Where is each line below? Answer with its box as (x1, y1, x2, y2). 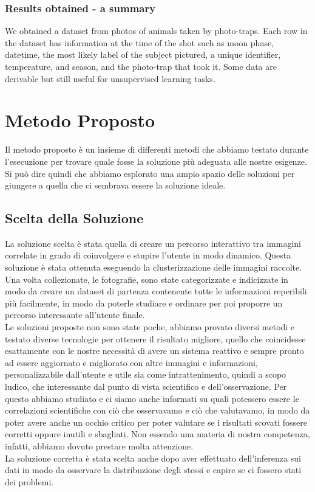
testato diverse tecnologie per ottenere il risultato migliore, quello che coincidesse (5, 332, 306, 345)
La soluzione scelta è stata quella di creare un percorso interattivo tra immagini (5, 237, 301, 249)
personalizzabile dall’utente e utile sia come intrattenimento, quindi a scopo (5, 368, 286, 381)
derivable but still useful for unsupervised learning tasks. (5, 72, 215, 85)
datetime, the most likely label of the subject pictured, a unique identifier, (5, 48, 281, 61)
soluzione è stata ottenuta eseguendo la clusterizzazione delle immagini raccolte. (5, 261, 302, 274)
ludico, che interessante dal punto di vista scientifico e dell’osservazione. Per (5, 380, 287, 393)
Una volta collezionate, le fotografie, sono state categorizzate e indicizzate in (5, 272, 288, 285)
